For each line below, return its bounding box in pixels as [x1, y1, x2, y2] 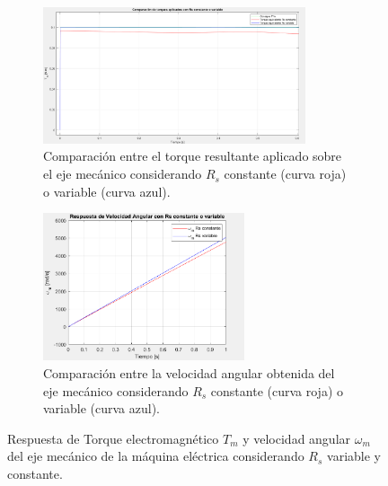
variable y [327, 446, 381, 465]
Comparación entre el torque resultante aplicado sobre [43, 146, 342, 165]
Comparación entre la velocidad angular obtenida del [43, 364, 335, 383]
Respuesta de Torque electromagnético [7, 429, 219, 447]
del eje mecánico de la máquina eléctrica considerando [7, 446, 304, 465]
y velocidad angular [242, 429, 351, 447]
